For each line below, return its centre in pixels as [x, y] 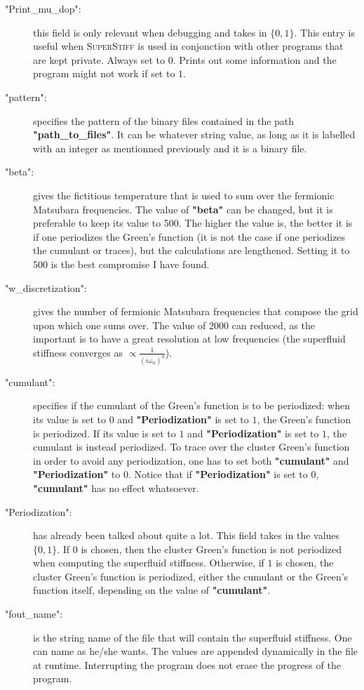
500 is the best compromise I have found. [121, 264]
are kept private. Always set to [99, 59]
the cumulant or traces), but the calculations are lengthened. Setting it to [191, 250]
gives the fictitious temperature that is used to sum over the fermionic [184, 195]
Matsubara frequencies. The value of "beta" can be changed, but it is [183, 209]
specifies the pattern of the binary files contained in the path [164, 120]
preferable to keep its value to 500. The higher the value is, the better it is [193, 223]
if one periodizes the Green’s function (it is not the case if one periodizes [189, 236]
